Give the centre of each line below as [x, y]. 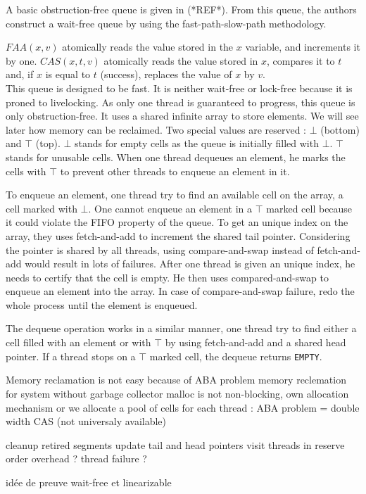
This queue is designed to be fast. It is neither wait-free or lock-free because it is [179, 88]
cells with [26, 171]
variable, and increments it [303, 47]
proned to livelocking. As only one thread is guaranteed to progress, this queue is [181, 102]
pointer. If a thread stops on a [71, 356]
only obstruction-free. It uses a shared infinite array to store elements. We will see [182, 116]
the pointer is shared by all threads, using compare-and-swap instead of [160, 249]
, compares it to [301, 60]
